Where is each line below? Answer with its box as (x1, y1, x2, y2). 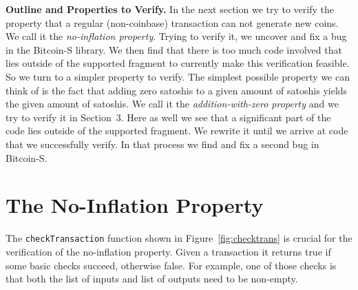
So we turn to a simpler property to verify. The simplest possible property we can (6, 69, 350, 83)
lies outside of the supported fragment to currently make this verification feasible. (6, 56, 350, 70)
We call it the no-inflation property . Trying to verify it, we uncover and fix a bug (6, 29, 347, 43)
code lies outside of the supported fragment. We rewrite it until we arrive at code (6, 123, 348, 138)
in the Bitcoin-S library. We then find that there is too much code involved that (6, 42, 342, 56)
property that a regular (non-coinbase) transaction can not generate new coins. (6, 15, 339, 30)
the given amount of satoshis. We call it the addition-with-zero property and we (6, 96, 339, 111)
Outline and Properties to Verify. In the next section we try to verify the (6, 2, 334, 16)
